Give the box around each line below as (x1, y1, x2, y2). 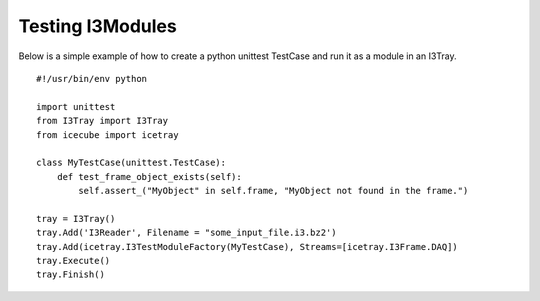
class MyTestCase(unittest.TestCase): (36, 157, 227, 169)
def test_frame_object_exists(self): (56, 171, 242, 182)
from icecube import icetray (36, 129, 179, 140)
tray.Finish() (36, 269, 105, 280)
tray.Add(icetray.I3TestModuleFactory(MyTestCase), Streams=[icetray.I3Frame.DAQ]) (36, 241, 459, 252)
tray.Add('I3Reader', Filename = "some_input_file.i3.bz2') (36, 227, 337, 239)
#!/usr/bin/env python (36, 73, 148, 84)
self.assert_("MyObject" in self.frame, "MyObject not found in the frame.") (78, 185, 469, 197)
